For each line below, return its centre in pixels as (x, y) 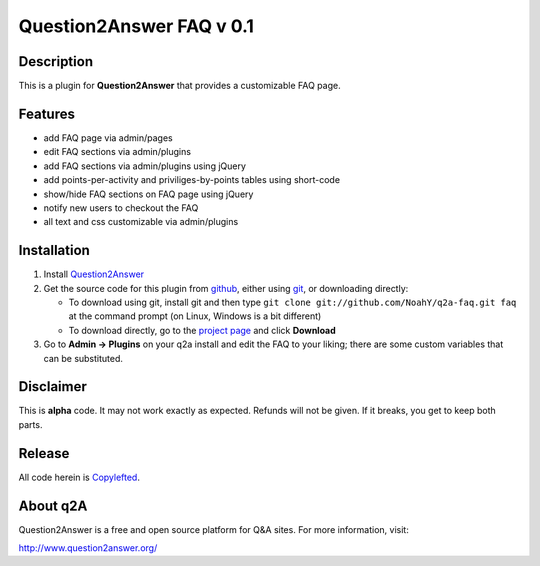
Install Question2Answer (94, 274)
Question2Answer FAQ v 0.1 (136, 26)
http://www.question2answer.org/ (88, 548)
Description (56, 61)
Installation (54, 250)
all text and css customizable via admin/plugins (141, 222)
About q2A (53, 505)
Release (44, 453)
